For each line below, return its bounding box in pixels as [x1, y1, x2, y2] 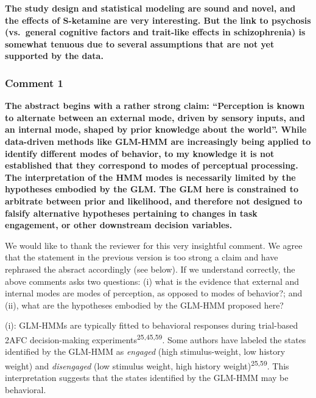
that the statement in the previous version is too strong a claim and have [5, 251, 278, 264]
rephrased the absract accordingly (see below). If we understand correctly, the [5, 262, 295, 275]
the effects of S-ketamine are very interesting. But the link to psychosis [5, 13, 311, 26]
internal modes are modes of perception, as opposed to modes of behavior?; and [5, 287, 303, 299]
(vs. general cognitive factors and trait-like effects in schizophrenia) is [5, 26, 306, 38]
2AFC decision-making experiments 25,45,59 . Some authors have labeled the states [5, 331, 306, 346]
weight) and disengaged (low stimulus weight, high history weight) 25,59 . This [5, 357, 289, 372]
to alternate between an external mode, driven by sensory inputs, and [5, 111, 305, 124]
